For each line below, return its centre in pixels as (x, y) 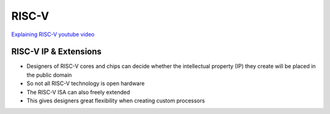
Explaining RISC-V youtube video (53, 34)
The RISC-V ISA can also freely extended (78, 92)
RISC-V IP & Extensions (57, 52)
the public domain (49, 75)
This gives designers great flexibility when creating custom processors (116, 101)
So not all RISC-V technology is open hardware (86, 83)
